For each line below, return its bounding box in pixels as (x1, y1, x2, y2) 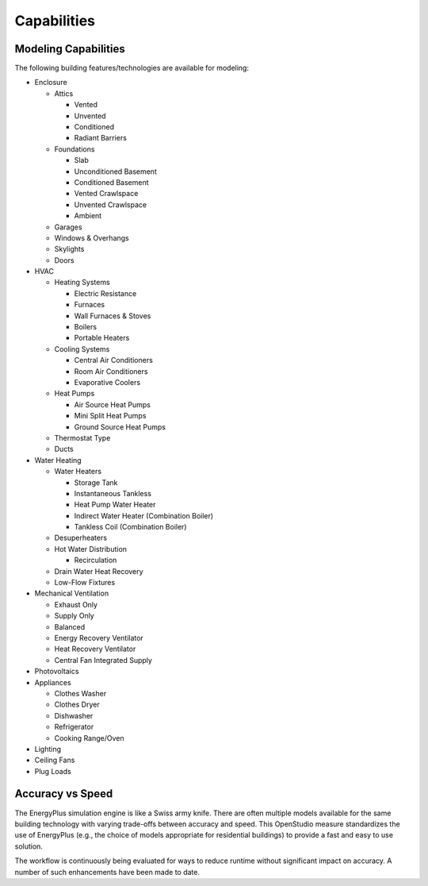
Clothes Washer (54, 688, 107, 698)
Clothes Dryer (54, 699, 100, 710)
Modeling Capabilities (14, 42, 126, 56)
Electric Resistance (74, 288, 137, 298)
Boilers (74, 322, 97, 332)
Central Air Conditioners (74, 356, 154, 365)
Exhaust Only (54, 599, 98, 609)
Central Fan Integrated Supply (54, 655, 152, 664)
